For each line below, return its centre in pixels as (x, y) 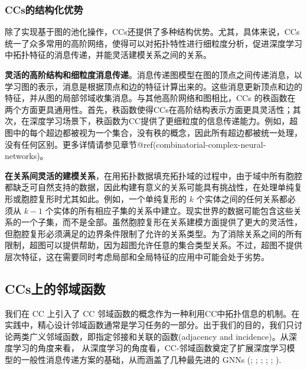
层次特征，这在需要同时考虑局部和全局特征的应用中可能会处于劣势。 (137, 256)
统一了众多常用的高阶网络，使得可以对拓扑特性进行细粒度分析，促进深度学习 (153, 43)
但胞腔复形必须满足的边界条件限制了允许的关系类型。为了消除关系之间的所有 (153, 233)
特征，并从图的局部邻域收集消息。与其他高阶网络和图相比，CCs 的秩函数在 (150, 98)
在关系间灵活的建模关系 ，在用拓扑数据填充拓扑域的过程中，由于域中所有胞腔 (153, 175)
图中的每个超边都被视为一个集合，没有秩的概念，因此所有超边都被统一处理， (153, 132)
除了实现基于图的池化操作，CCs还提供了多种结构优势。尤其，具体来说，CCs (152, 32)
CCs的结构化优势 (44, 9)
